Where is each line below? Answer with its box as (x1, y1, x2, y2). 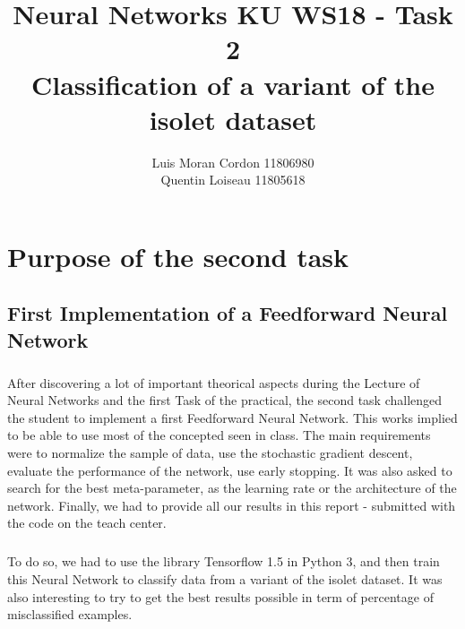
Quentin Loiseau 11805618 (160, 170, 306, 189)
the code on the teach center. (7, 513, 167, 532)
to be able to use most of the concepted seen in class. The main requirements (7, 426, 431, 444)
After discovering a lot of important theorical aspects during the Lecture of (7, 373, 420, 392)
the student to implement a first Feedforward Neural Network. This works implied (7, 408, 458, 427)
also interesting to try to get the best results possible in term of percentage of (7, 587, 434, 606)
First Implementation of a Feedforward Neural (7, 299, 448, 327)
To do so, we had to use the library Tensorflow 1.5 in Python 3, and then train (7, 552, 440, 571)
